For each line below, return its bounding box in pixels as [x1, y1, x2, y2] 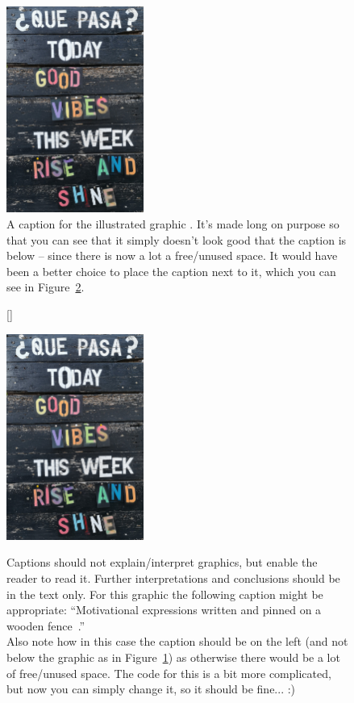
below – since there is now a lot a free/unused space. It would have [6, 247, 338, 264]
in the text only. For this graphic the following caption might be [6, 585, 323, 602]
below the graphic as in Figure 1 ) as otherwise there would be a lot [6, 649, 340, 666]
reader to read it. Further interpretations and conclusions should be [6, 570, 340, 587]
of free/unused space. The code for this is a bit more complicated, [6, 664, 331, 681]
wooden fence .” [6, 617, 85, 634]
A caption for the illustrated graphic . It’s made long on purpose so [6, 215, 339, 232]
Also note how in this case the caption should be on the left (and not [6, 633, 348, 650]
